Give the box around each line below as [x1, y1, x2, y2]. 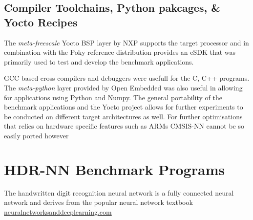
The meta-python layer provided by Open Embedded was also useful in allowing [4, 82, 243, 92]
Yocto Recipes [4, 14, 78, 29]
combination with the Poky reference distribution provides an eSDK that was [4, 47, 236, 57]
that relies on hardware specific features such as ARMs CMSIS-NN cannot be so [4, 121, 245, 131]
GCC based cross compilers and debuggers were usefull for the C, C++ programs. [4, 73, 250, 83]
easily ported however [4, 130, 69, 140]
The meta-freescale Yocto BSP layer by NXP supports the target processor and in [4, 37, 249, 47]
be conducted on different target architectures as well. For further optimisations [4, 111, 243, 121]
